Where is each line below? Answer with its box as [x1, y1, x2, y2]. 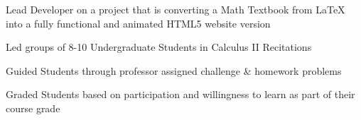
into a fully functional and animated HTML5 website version [6, 16, 271, 30]
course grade [6, 100, 60, 115]
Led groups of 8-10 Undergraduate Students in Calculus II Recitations [6, 40, 312, 54]
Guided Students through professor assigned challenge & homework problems [6, 63, 342, 78]
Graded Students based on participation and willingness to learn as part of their [6, 87, 355, 102]
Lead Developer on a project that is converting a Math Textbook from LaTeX [6, 2, 345, 16]
